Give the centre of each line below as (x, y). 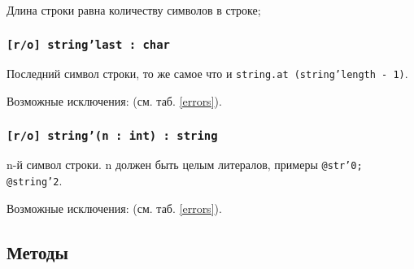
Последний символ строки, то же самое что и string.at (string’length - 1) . (207, 74)
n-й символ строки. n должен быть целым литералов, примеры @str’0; (185, 165)
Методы (37, 252)
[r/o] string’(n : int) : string (112, 135)
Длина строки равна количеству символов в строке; (134, 10)
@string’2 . (35, 181)
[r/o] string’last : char (88, 44)
